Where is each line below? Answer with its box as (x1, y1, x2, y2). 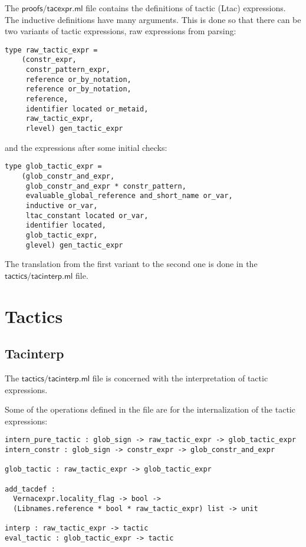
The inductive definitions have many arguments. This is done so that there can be (5, 13, 301, 25)
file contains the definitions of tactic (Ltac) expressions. (85, 2, 286, 14)
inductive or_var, (25, 201, 98, 210)
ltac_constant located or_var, (25, 211, 149, 220)
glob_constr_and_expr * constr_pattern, (25, 182, 186, 190)
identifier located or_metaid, (25, 104, 149, 113)
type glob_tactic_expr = (5, 162, 102, 171)
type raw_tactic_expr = (5, 45, 98, 54)
